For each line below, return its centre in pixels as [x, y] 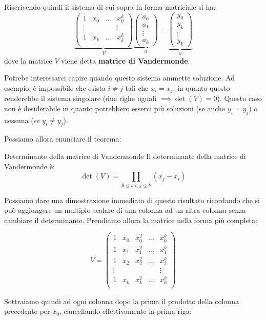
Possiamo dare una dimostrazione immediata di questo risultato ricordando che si [132, 200]
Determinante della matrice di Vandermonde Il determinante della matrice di [125, 156]
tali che [137, 87]
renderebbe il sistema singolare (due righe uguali [80, 98]
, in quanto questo [201, 87]
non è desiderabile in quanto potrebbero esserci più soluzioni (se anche [115, 108]
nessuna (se [22, 120]
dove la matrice [28, 60]
